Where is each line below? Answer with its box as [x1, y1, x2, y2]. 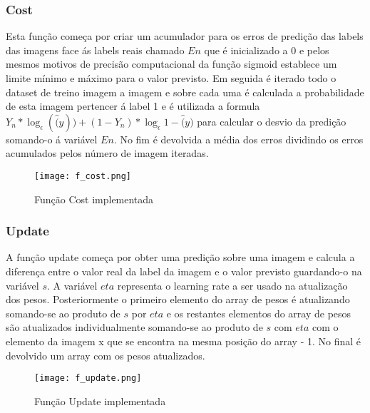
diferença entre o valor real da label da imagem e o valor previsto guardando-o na [6, 264, 362, 279]
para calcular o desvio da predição [197, 113, 346, 128]
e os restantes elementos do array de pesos [166, 305, 351, 320]
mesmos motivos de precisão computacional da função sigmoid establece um [6, 56, 337, 71]
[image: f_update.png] [34, 373, 142, 384]
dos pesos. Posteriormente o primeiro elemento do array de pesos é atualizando [6, 292, 350, 307]
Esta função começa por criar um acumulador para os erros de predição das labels [6, 29, 364, 44]
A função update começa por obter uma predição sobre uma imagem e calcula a [6, 250, 355, 265]
